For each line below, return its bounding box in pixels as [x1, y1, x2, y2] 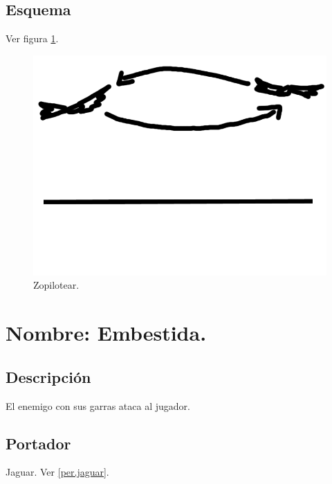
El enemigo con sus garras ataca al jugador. [6, 398, 190, 413]
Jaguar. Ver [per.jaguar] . [6, 465, 109, 479]
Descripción [6, 366, 91, 387]
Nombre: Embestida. [6, 319, 207, 347]
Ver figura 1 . [6, 31, 59, 46]
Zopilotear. [33, 278, 80, 292]
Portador [6, 432, 71, 454]
